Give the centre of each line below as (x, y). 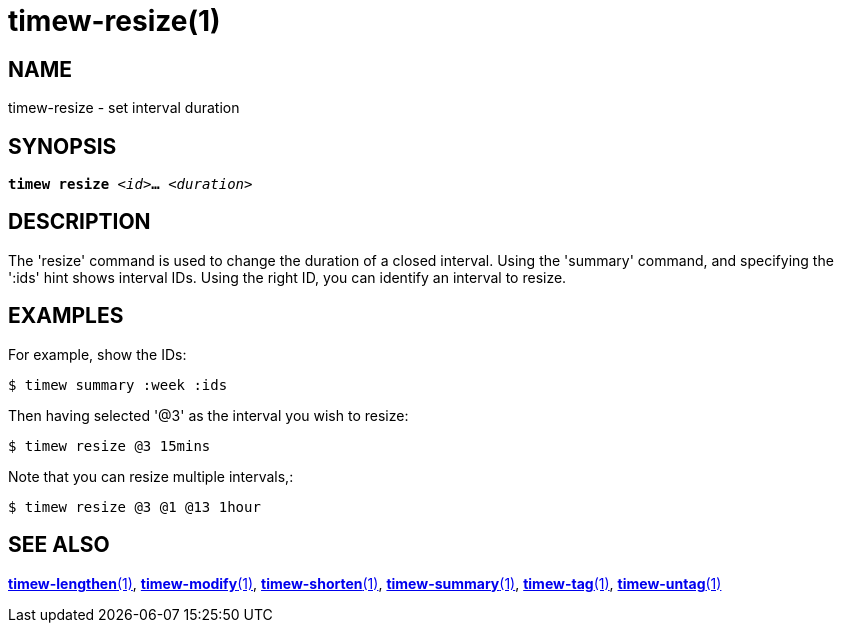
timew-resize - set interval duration (124, 108)
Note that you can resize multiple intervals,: (151, 476)
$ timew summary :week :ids (118, 384)
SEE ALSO (59, 545)
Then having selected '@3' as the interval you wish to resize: (208, 415)
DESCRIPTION (79, 222)
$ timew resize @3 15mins (109, 445)
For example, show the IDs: (97, 354)
